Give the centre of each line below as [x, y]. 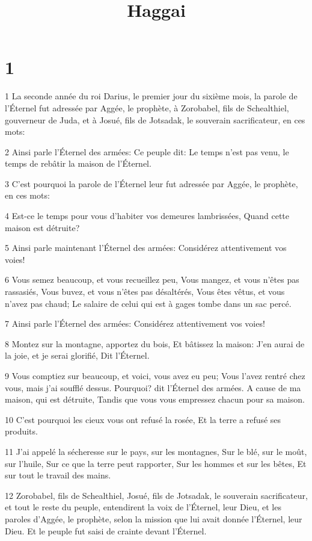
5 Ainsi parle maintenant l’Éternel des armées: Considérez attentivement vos [146, 248]
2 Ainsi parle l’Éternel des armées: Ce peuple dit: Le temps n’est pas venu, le [147, 151]
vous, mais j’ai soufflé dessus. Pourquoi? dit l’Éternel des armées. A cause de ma [153, 387]
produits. [21, 431]
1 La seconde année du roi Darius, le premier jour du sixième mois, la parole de [151, 96]
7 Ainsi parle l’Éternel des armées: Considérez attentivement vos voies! [135, 323]
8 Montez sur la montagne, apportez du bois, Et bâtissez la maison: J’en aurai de [155, 343]
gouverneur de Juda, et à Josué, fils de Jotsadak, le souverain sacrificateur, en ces [155, 119]
